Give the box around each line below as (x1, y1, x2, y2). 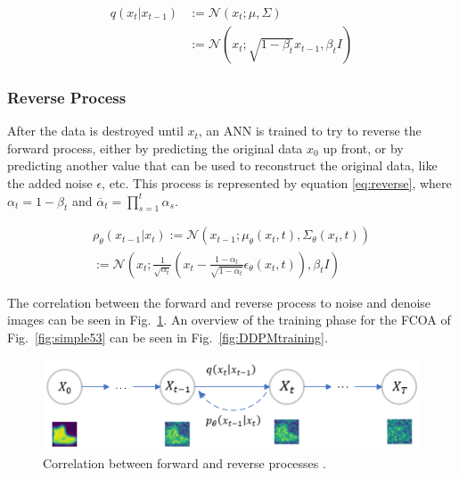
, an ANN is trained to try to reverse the (198, 121, 422, 140)
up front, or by (323, 138, 404, 157)
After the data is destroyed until (7, 121, 184, 140)
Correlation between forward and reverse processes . (43, 453, 326, 472)
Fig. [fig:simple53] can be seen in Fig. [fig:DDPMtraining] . (7, 327, 328, 346)
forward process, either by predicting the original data (7, 138, 303, 157)
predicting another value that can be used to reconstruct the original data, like (7, 156, 438, 175)
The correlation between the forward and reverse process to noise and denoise (7, 293, 431, 311)
